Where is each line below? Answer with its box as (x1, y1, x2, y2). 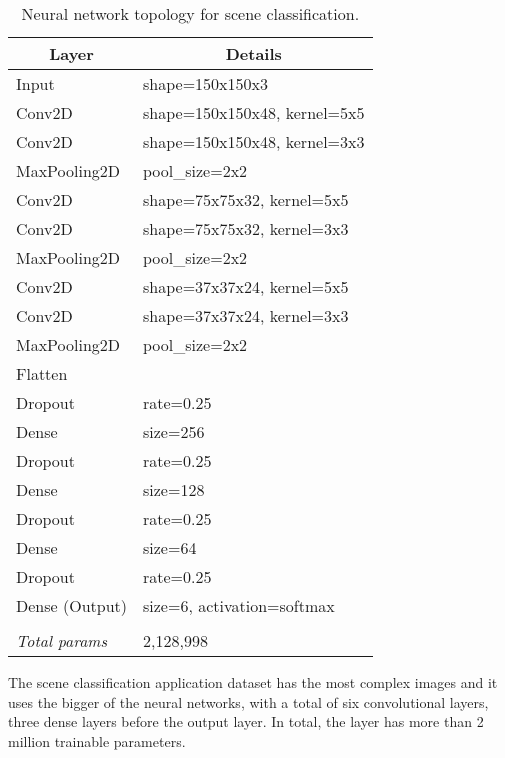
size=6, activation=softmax (143, 594, 335, 617)
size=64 (143, 536, 197, 559)
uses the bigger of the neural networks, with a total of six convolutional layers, (8, 691, 489, 712)
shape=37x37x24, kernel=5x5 (143, 275, 349, 298)
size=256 (143, 420, 205, 443)
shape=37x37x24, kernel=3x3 (143, 304, 349, 327)
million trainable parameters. (8, 730, 186, 751)
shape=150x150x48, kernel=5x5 (143, 101, 365, 124)
